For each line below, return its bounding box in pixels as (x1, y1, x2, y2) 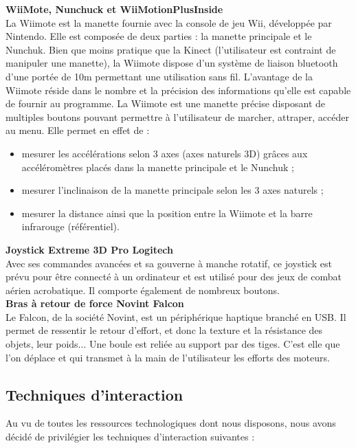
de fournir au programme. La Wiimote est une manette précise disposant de (5, 96, 326, 111)
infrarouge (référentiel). (21, 219, 120, 234)
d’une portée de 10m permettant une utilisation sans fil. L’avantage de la (5, 69, 313, 83)
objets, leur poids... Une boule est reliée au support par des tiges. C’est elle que (5, 337, 340, 351)
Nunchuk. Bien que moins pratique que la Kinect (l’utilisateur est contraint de (5, 42, 336, 56)
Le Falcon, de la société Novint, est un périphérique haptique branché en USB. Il (5, 309, 346, 324)
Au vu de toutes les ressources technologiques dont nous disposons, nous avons (5, 416, 336, 430)
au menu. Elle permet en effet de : (5, 123, 150, 137)
